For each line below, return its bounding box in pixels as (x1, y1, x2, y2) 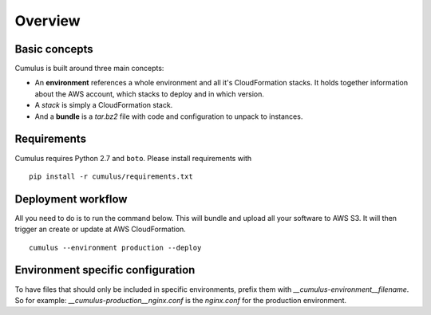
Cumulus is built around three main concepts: (14, 64, 164, 73)
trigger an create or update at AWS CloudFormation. (14, 224, 187, 234)
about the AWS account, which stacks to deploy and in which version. (34, 89, 265, 99)
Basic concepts (14, 42, 93, 56)
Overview (14, 12, 81, 30)
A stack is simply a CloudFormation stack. (34, 100, 173, 110)
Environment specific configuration (14, 263, 196, 277)
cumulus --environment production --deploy (29, 243, 202, 252)
